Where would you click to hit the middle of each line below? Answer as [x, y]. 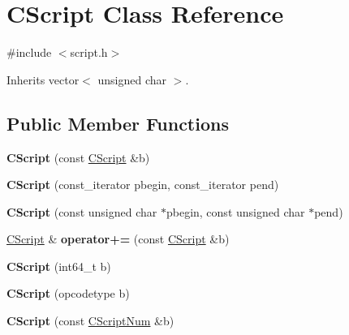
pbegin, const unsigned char [235, 211]
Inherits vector [43, 79]
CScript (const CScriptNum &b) [90, 321]
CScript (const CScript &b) [78, 157]
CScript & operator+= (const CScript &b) [118, 239]
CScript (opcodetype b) [68, 293]
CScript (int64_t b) [59, 266]
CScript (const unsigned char [82, 211]
